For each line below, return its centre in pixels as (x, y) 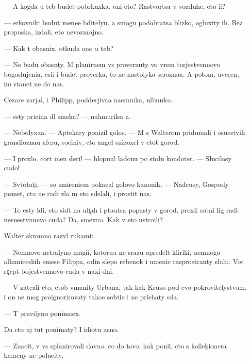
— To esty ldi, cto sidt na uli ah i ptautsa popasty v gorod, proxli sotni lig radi (121, 209)
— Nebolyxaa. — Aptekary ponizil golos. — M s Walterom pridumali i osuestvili (125, 132)
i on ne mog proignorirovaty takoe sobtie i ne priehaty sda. (92, 297)
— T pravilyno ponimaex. (42, 313)
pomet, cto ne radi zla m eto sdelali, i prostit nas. (78, 193)
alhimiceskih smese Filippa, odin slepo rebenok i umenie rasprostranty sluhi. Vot (124, 261)
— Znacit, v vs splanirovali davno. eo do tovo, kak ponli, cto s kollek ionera (115, 345)
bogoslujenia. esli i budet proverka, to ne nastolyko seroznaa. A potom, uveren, (122, 74)
